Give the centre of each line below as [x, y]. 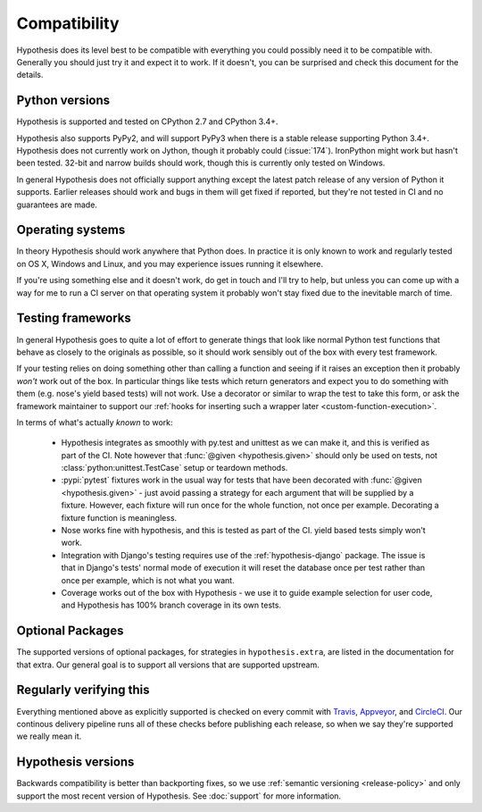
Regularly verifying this [83, 690]
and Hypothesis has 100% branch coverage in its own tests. [171, 605]
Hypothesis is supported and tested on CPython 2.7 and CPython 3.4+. [147, 121]
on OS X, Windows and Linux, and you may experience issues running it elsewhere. [170, 264]
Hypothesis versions [75, 762]
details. [30, 75]
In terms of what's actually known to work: [95, 422]
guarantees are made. [57, 205]
